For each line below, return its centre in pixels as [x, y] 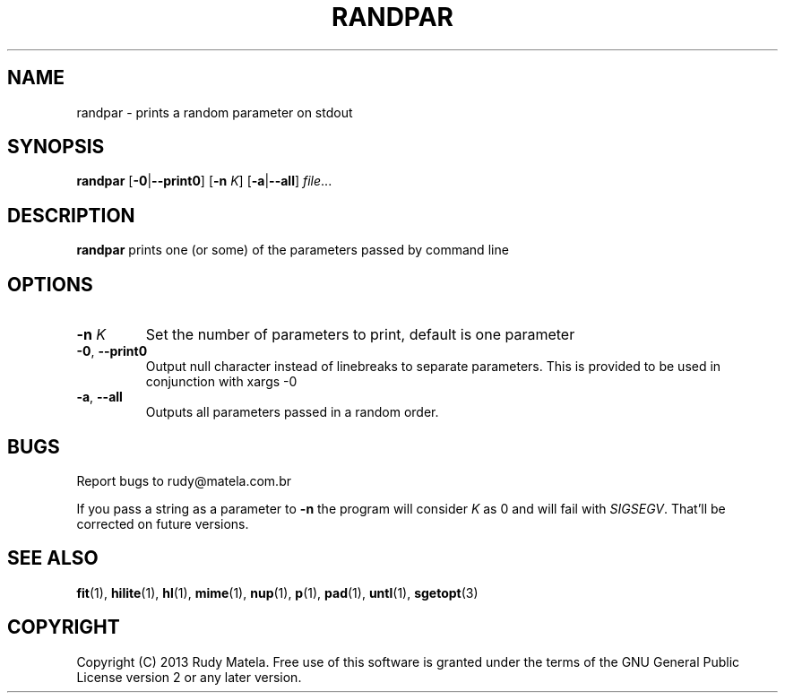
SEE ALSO [53, 558]
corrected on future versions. [163, 523]
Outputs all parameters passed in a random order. [292, 412]
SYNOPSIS [56, 147]
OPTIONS [50, 284]
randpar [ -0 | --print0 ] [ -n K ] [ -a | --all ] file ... [204, 181]
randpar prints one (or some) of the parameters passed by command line [293, 250]
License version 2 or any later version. [189, 677]
